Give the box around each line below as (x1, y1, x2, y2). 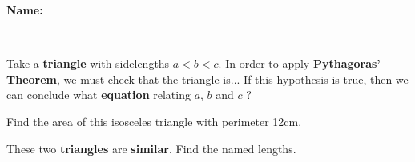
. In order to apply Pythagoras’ (218, 55, 381, 72)
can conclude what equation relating (6, 86, 191, 103)
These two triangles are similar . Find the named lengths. (6, 140, 296, 156)
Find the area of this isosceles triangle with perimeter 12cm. (6, 113, 302, 129)
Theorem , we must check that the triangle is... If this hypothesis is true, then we (6, 70, 409, 87)
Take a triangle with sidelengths (6, 55, 170, 72)
